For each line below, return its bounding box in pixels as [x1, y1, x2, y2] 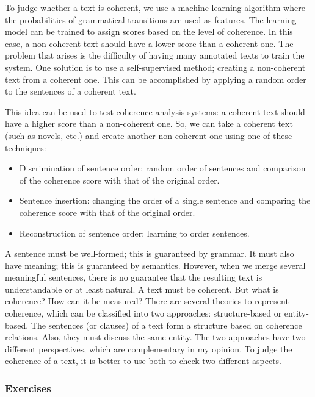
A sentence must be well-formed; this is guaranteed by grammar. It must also [5, 247, 294, 260]
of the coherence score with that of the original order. [19, 173, 220, 186]
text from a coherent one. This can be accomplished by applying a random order [5, 73, 306, 85]
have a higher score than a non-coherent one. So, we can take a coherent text [5, 117, 293, 130]
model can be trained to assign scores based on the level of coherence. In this [5, 25, 293, 38]
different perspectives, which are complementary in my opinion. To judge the [5, 342, 292, 355]
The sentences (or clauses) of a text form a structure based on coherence [31, 318, 302, 331]
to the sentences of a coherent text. [5, 85, 136, 98]
